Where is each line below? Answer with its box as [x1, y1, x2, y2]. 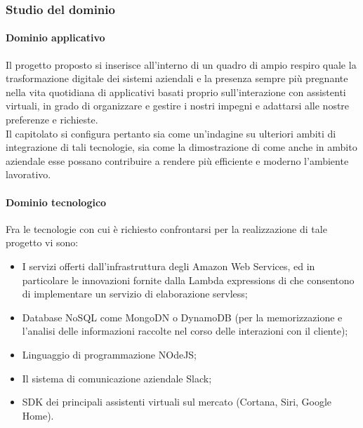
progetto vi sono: [6, 235, 79, 250]
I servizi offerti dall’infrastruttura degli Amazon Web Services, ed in [22, 258, 315, 273]
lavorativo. [6, 167, 51, 182]
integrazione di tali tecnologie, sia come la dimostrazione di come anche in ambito [6, 140, 357, 154]
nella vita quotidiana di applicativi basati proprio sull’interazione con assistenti [6, 84, 346, 99]
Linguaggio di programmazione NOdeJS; [22, 347, 197, 361]
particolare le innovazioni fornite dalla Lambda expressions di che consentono [22, 272, 355, 287]
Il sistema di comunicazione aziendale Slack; [22, 370, 212, 385]
